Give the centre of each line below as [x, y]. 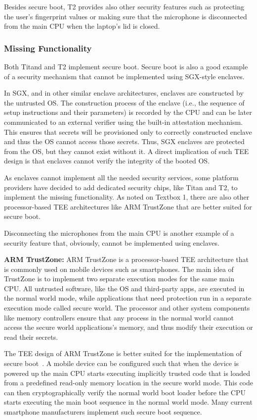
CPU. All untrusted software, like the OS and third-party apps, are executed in [124, 288]
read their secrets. [31, 337]
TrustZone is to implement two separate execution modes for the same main [119, 279]
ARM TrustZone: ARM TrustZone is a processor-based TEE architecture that [126, 259]
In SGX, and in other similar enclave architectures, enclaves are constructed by [124, 93]
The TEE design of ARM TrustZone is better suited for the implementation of [123, 353]
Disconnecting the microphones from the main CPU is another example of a [119, 233]
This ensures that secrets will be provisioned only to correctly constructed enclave [128, 131]
